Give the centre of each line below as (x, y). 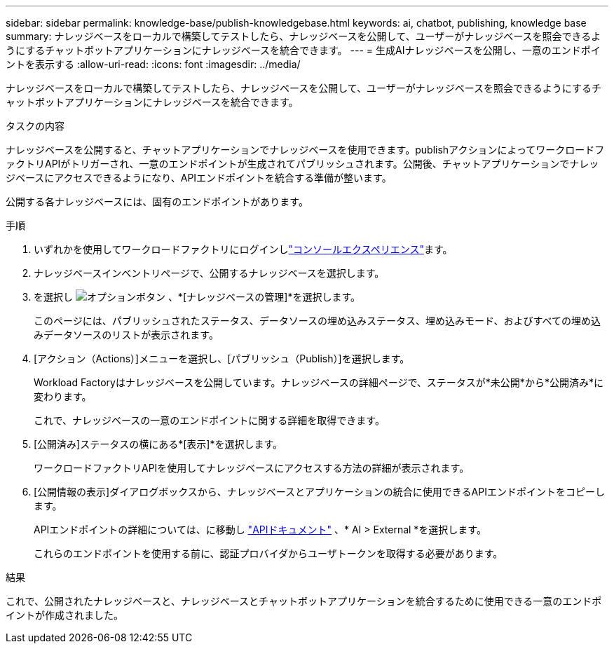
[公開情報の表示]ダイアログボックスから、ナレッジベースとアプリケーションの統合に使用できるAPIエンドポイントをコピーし (319, 492)
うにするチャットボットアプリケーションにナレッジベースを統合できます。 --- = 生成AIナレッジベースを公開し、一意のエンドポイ (303, 50)
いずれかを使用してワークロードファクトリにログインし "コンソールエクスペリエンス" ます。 (243, 249)
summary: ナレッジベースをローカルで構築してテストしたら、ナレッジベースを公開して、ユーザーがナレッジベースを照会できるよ (303, 36)
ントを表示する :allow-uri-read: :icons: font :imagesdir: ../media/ (153, 64)
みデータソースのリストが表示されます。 (126, 335)
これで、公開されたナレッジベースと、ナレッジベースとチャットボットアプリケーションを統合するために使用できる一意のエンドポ (304, 601)
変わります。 (63, 396)
